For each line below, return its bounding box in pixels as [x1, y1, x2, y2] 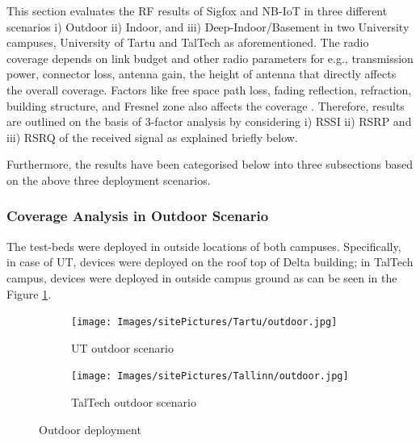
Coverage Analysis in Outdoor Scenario [6, 206, 269, 226]
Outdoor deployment [39, 420, 141, 437]
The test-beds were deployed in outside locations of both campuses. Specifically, [6, 237, 401, 254]
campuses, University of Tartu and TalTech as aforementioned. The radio [6, 34, 369, 51]
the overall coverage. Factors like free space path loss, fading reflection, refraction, [6, 81, 412, 98]
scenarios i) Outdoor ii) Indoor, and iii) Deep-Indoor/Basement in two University [6, 18, 409, 35]
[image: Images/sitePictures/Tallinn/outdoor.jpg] [71, 370, 349, 382]
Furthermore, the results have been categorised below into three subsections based [6, 156, 413, 173]
